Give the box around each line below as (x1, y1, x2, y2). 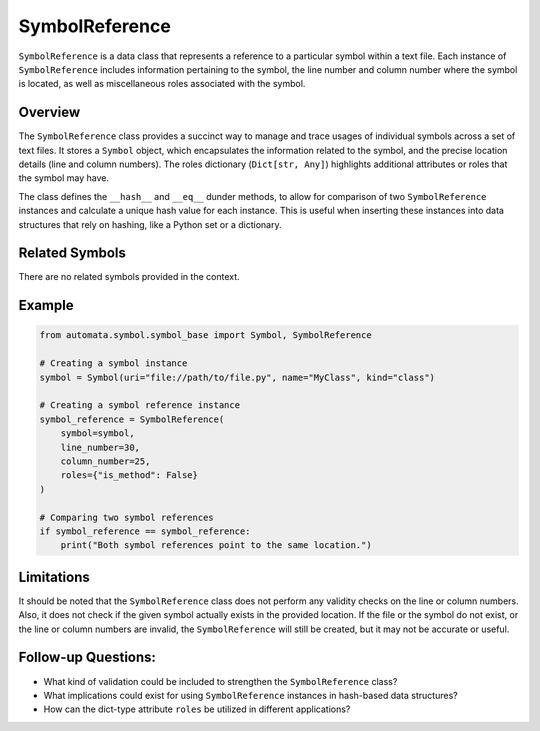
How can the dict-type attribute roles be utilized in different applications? (43, 703, 351, 715)
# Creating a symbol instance (39, 358, 188, 369)
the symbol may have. (18, 172, 110, 184)
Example (18, 297, 74, 314)
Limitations (18, 568, 90, 585)
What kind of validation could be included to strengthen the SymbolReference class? (43, 675, 398, 687)
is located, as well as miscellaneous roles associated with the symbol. (18, 78, 306, 90)
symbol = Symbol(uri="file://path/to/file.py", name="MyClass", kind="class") (39, 371, 435, 383)
